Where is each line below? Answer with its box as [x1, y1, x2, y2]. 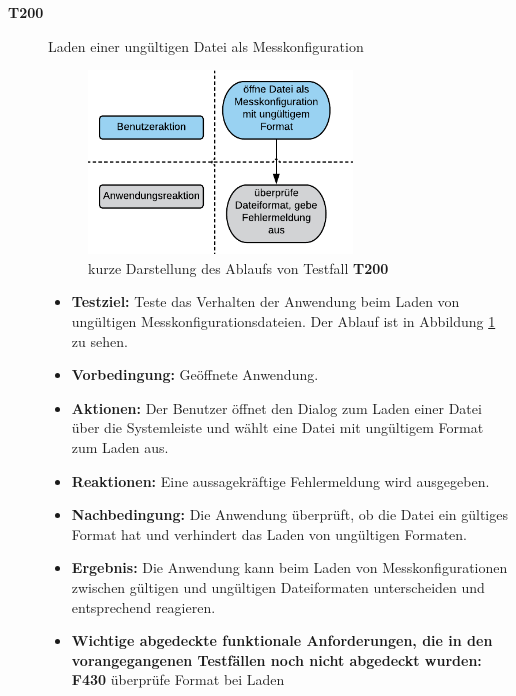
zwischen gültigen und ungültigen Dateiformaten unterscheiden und [71, 576, 485, 597]
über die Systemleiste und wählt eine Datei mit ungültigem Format [71, 417, 484, 438]
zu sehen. [71, 330, 128, 351]
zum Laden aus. [71, 436, 169, 457]
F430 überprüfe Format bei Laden [71, 669, 285, 690]
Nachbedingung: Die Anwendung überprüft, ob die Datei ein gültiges [71, 504, 508, 525]
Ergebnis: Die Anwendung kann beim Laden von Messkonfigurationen [71, 557, 508, 578]
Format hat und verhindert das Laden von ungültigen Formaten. [71, 523, 468, 544]
